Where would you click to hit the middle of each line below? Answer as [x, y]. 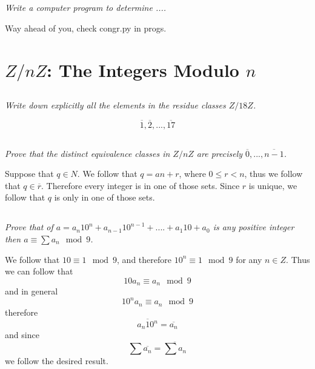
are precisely [220, 153]
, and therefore [144, 259]
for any [249, 259]
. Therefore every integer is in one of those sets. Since [141, 185]
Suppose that [29, 174]
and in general [31, 291]
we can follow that [39, 271]
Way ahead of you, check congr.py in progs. [86, 28]
